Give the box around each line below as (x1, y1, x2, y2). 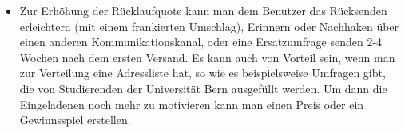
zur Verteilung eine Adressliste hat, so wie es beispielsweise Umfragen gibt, (19, 65, 386, 81)
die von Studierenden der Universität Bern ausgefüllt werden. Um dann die (19, 80, 387, 96)
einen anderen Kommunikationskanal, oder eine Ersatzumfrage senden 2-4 (19, 33, 383, 50)
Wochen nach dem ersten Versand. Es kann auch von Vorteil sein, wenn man (19, 49, 395, 65)
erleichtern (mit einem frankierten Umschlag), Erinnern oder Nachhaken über (19, 18, 399, 34)
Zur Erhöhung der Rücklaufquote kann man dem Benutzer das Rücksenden (19, 2, 387, 18)
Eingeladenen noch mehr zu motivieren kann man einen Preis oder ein (19, 96, 364, 112)
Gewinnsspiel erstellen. (19, 111, 131, 128)
